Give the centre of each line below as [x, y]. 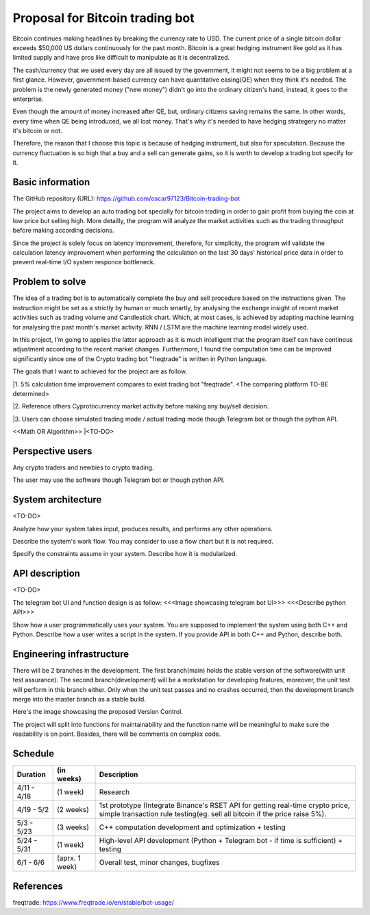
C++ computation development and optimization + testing [192, 827]
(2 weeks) [73, 810]
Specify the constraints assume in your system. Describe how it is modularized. [125, 554]
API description [46, 574]
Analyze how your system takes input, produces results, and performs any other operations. [143, 529]
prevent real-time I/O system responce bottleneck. [84, 262]
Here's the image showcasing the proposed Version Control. [98, 712]
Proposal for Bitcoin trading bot [103, 18]
